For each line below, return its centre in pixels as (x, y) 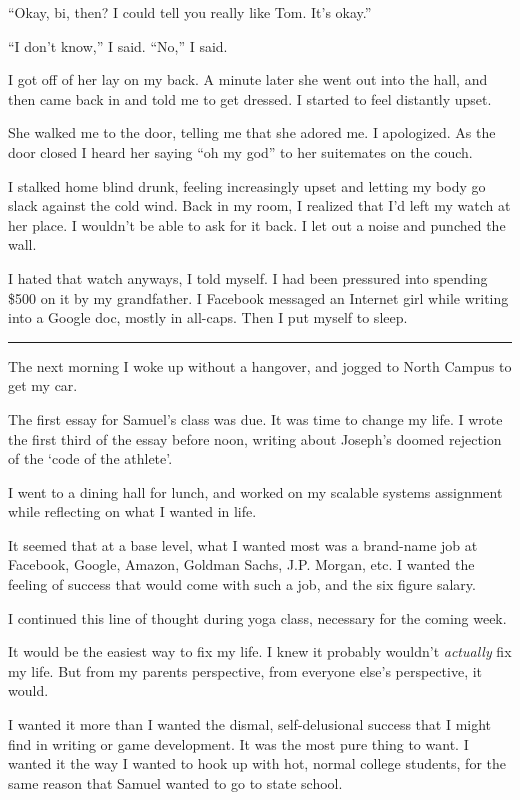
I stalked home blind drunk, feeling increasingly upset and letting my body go (247, 185)
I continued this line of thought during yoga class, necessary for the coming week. (257, 617)
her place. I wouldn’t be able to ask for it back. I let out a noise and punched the (257, 224)
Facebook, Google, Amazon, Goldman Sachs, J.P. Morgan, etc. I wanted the (241, 564)
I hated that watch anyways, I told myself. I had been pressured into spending (248, 277)
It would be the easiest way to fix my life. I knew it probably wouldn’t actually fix (260, 651)
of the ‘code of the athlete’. (90, 458)
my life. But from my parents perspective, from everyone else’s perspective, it (245, 670)
